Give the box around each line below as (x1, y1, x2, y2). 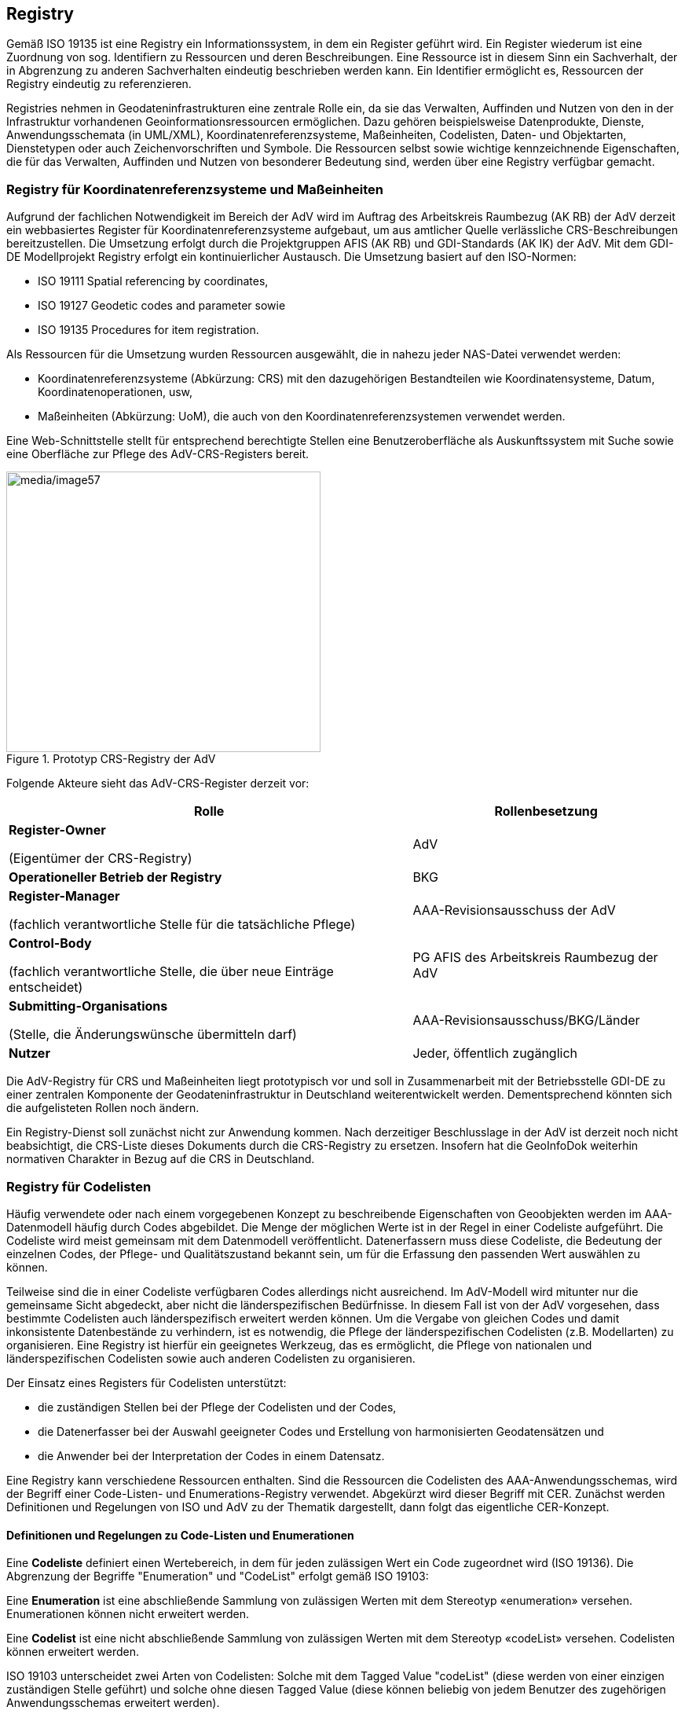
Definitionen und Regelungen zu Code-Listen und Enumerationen (6, 1528, 354, 1542)
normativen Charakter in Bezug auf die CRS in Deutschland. (6, 1152, 315, 1166)
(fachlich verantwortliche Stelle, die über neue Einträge (9, 963, 334, 980)
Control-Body (9, 935, 92, 952)
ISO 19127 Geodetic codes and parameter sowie (38, 299, 286, 313)
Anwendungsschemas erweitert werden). (6, 1696, 220, 1710)
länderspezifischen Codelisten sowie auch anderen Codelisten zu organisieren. (6, 1351, 416, 1365)
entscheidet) (9, 979, 83, 996)
